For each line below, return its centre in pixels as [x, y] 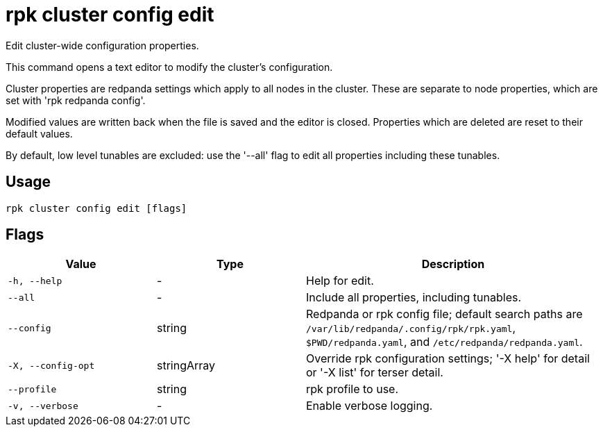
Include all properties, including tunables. [414, 298]
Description [453, 264]
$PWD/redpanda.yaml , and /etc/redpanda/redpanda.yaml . [444, 342]
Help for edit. [340, 281]
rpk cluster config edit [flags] [96, 208]
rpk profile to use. [353, 389]
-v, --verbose [43, 406]
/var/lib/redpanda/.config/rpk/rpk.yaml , [411, 328]
